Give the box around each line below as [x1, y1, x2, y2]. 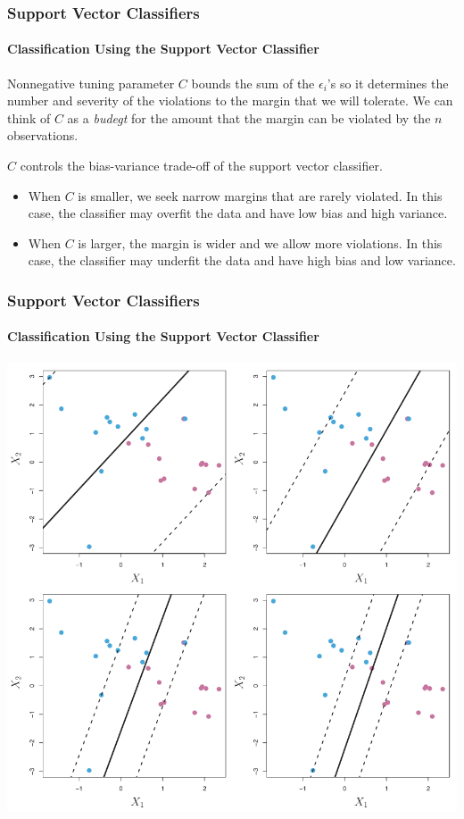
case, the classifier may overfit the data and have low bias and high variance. [28, 204, 448, 222]
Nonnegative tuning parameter [7, 73, 175, 92]
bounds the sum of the [191, 73, 315, 92]
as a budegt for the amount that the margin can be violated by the [67, 108, 431, 127]
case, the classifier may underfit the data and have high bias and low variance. [28, 251, 456, 270]
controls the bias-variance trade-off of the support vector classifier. [20, 156, 383, 175]
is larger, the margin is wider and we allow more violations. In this [78, 233, 443, 252]
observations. [7, 126, 79, 145]
